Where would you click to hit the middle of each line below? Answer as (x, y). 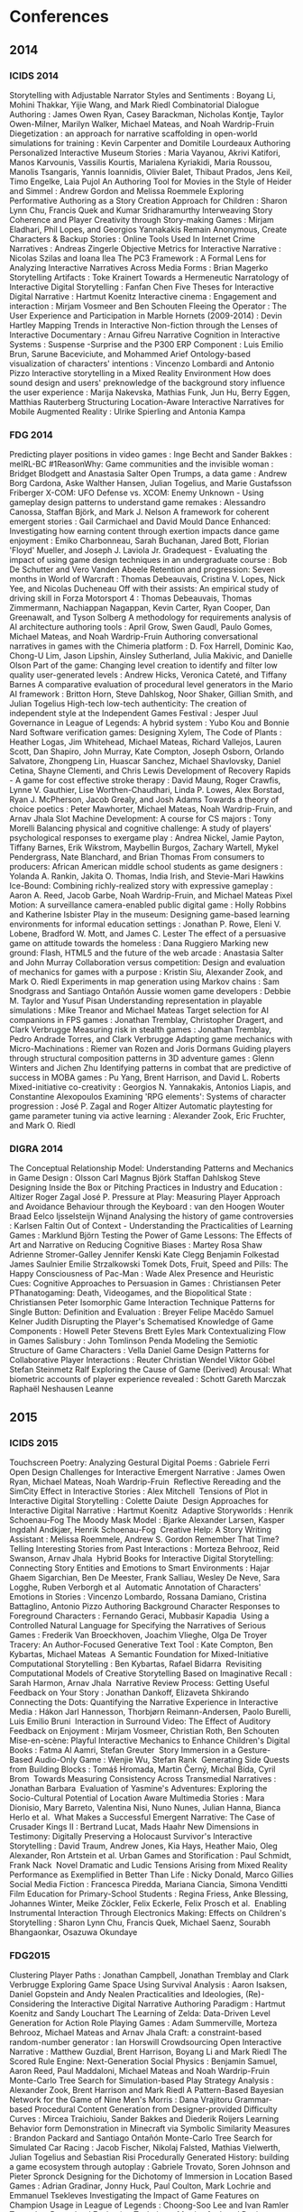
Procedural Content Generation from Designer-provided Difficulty (156, 2109)
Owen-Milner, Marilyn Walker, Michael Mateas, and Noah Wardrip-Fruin (142, 124)
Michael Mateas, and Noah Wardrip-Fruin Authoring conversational (134, 637)
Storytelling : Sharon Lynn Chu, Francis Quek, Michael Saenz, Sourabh (140, 1922)
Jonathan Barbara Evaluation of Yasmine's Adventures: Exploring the (138, 1789)
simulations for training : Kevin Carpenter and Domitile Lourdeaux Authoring (150, 143)
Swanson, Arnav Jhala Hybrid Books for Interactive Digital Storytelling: (142, 1559)
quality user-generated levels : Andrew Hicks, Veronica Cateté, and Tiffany (148, 675)
